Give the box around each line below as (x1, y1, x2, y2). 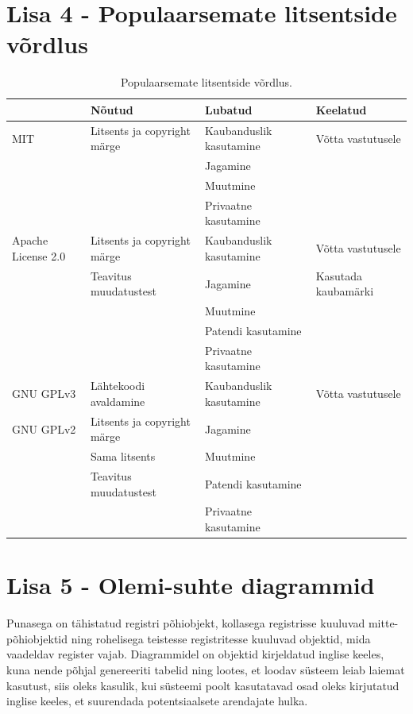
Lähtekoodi (90, 377, 145, 394)
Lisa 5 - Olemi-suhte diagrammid (6, 569, 375, 601)
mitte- (368, 615, 399, 631)
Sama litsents (90, 448, 156, 465)
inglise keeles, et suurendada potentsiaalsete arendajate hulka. (6, 693, 308, 709)
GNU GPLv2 (12, 420, 76, 437)
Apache (12, 232, 48, 249)
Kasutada (315, 267, 363, 284)
